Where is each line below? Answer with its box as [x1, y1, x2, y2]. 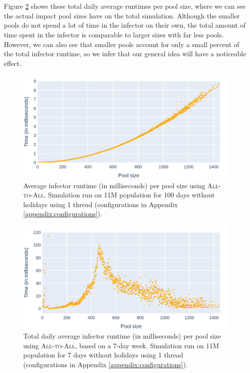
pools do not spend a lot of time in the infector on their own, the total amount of [4, 20, 246, 30]
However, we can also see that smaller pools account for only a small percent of [4, 39, 239, 49]
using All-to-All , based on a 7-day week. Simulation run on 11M [23, 340, 219, 350]
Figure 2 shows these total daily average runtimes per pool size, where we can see [4, 1, 246, 11]
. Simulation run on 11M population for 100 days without [44, 190, 215, 200]
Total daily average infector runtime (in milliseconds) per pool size [23, 331, 221, 341]
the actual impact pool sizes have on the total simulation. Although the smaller [4, 10, 240, 20]
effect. [4, 58, 22, 68]
